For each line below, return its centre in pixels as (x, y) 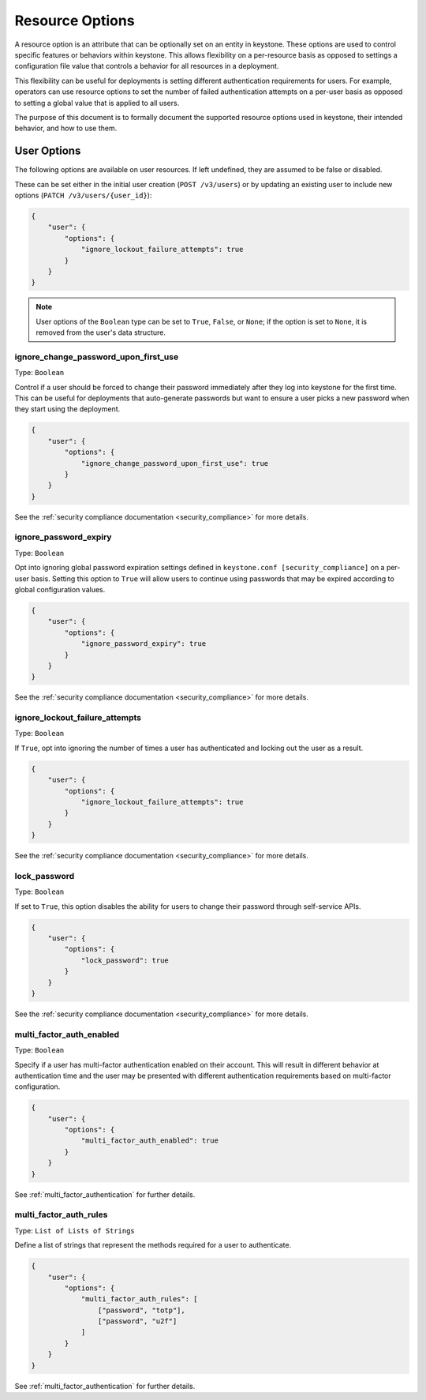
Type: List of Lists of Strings (75, 1230)
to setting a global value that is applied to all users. (97, 103)
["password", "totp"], (141, 1310)
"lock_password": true (125, 960)
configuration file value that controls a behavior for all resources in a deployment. (147, 66)
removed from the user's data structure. (101, 332)
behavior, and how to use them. (66, 128)
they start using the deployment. (67, 409)
